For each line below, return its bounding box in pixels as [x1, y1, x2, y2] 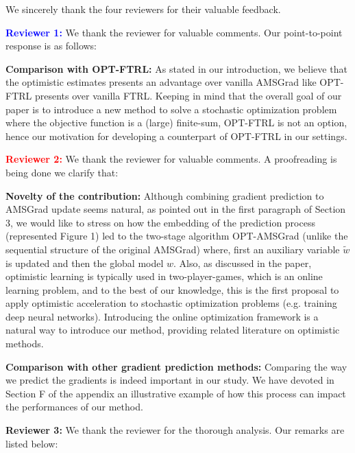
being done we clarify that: [5, 165, 119, 179]
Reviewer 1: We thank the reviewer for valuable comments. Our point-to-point [5, 25, 343, 39]
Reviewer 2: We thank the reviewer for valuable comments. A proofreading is [5, 152, 337, 166]
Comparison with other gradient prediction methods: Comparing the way [5, 359, 347, 373]
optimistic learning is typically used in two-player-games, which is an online [5, 269, 323, 283]
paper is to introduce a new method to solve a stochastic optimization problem [5, 102, 337, 116]
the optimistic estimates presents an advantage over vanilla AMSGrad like [5, 75, 317, 89]
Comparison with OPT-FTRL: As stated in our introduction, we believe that [5, 61, 347, 75]
